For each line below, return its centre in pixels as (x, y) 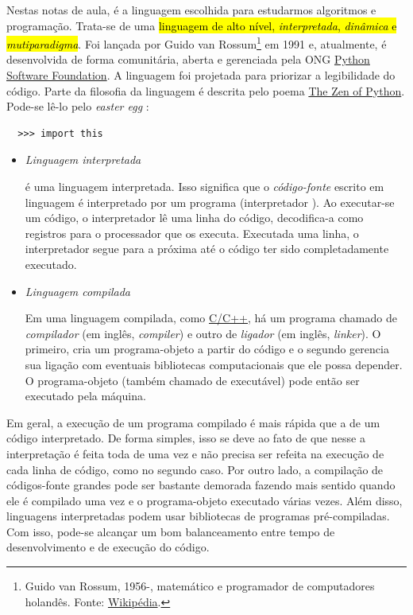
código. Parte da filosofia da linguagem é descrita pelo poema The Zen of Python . (206, 90)
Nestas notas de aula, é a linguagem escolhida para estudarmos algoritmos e (191, 10)
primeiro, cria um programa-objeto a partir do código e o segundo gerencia (207, 349)
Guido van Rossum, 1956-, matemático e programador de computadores (200, 586)
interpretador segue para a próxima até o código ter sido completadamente (207, 249)
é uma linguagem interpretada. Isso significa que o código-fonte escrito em (205, 186)
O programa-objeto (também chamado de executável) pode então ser (192, 380)
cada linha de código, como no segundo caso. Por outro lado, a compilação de (195, 469)
